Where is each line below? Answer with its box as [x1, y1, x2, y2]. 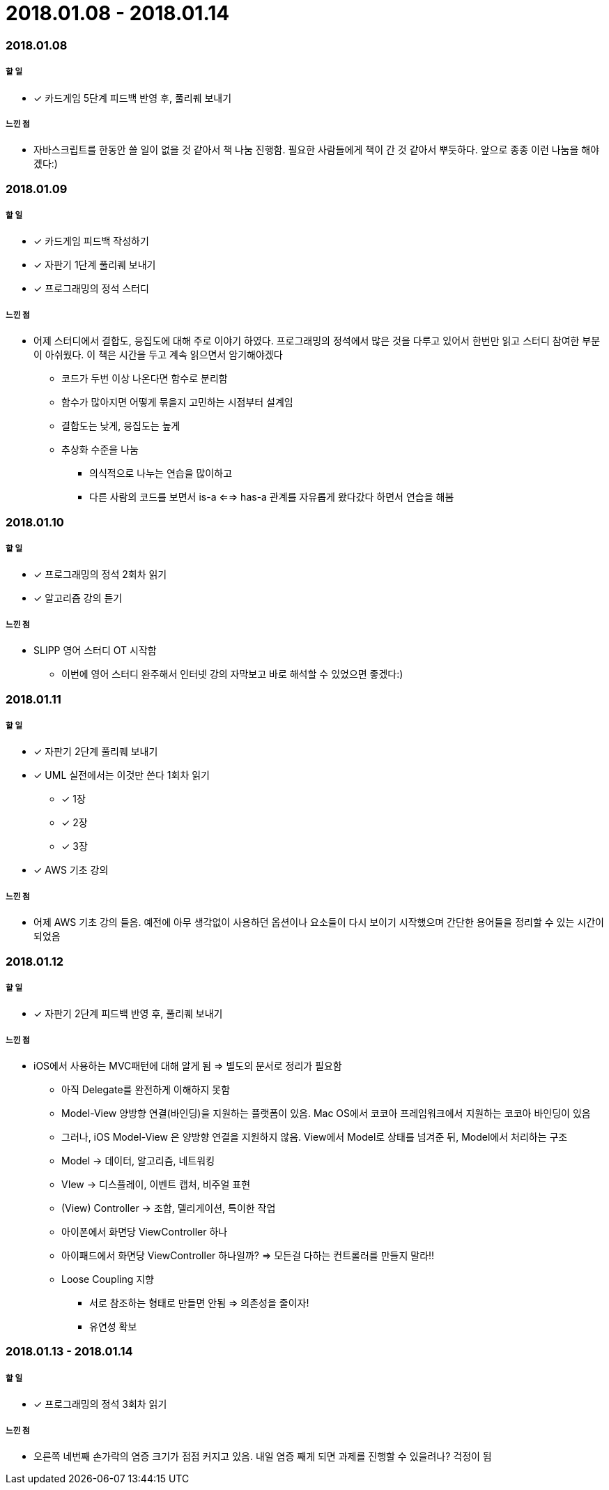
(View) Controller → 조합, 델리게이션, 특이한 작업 [61, 1202, 276, 1215]
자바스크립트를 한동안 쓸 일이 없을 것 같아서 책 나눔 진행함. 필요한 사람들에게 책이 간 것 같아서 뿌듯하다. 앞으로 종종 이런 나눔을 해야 [33, 144, 600, 156]
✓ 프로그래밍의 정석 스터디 [33, 282, 149, 295]
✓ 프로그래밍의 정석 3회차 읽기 [33, 1398, 167, 1411]
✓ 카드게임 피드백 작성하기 [33, 235, 149, 248]
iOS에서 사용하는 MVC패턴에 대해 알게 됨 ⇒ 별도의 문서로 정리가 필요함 [33, 1060, 342, 1072]
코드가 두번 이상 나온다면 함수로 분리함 [61, 372, 228, 385]
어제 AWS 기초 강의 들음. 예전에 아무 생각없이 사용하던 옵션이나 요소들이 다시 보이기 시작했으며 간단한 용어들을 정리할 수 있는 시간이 [33, 916, 604, 929]
